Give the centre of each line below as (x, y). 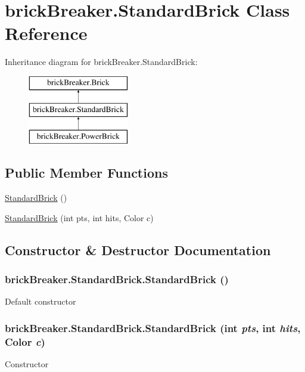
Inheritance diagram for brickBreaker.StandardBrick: (101, 62)
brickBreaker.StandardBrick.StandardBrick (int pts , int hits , (153, 328)
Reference (46, 33)
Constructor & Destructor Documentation (138, 249)
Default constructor (41, 301)
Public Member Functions (86, 173)
